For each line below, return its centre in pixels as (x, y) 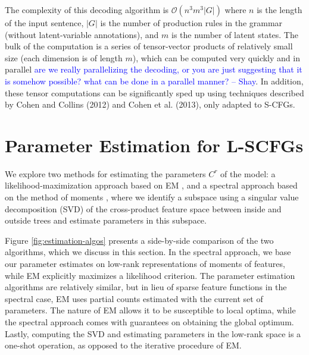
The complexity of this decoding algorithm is (87, 10)
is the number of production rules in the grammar (191, 23)
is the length (280, 10)
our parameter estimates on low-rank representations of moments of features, (145, 264)
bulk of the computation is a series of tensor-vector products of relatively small (149, 46)
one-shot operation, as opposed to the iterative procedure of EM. (123, 345)
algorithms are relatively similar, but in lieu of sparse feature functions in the (146, 287)
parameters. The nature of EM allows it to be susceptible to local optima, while (150, 310)
